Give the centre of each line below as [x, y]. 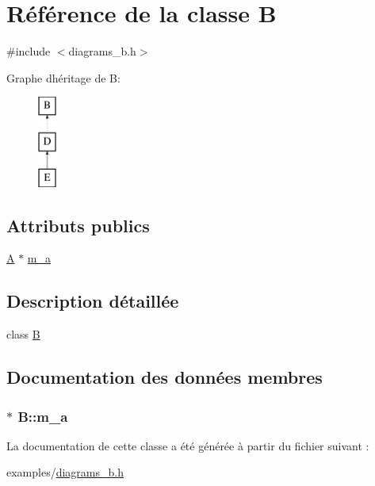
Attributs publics [78, 225]
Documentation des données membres [165, 377]
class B [23, 334]
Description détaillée [93, 301]
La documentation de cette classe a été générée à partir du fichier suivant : [188, 445]
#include [29, 51]
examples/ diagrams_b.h [65, 472]
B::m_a [43, 416]
